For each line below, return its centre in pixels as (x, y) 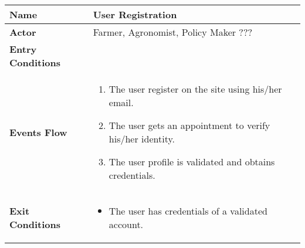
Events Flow (38, 132)
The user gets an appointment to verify (189, 125)
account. (126, 224)
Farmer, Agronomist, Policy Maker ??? (173, 32)
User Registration (135, 14)
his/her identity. (142, 139)
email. (121, 102)
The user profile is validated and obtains (192, 162)
